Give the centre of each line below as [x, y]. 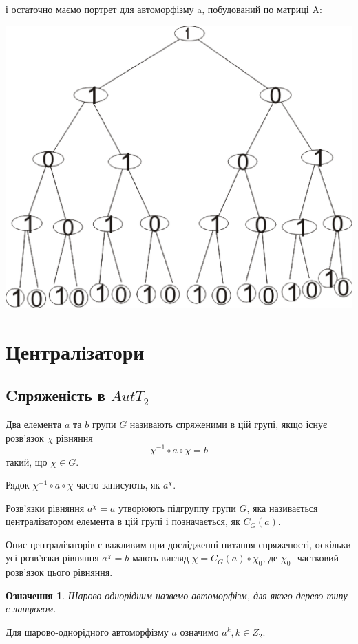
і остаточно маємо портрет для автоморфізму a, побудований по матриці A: [164, 9]
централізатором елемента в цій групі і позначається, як [123, 521]
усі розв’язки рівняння [52, 558]
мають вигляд [160, 558]
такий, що [27, 461]
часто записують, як [118, 485]
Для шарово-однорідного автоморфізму [87, 632]
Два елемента [34, 424]
